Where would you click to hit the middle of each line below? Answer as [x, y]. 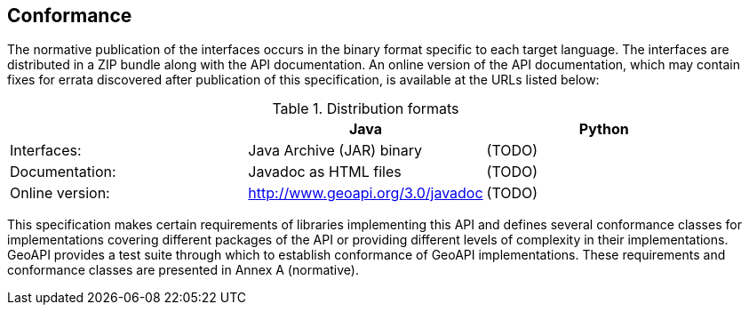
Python [604, 129]
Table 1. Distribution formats [366, 109]
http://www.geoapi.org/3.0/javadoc [366, 193]
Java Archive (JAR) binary [335, 151]
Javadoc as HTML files [325, 172]
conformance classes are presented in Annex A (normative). [183, 270]
